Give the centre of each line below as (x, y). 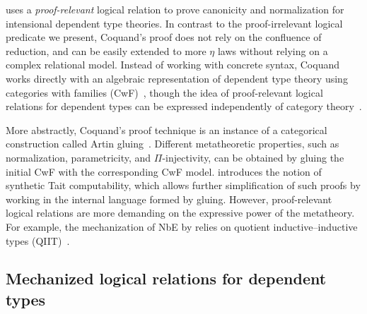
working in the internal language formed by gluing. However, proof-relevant (169, 199)
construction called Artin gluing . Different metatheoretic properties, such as (173, 144)
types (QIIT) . (38, 240)
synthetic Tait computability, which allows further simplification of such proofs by (183, 185)
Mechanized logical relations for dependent (166, 278)
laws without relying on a (273, 50)
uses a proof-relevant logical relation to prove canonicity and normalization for (175, 9)
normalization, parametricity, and (78, 157)
